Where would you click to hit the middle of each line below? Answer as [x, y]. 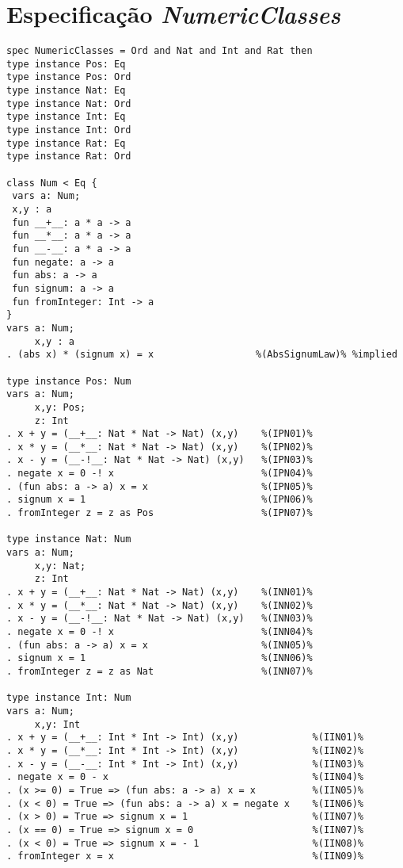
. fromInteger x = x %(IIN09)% [185, 857]
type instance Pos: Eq [66, 64]
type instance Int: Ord [69, 130]
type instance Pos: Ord [69, 77]
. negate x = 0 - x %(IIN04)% [185, 777]
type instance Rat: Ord [69, 157]
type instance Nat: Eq [66, 91]
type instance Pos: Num [69, 381]
